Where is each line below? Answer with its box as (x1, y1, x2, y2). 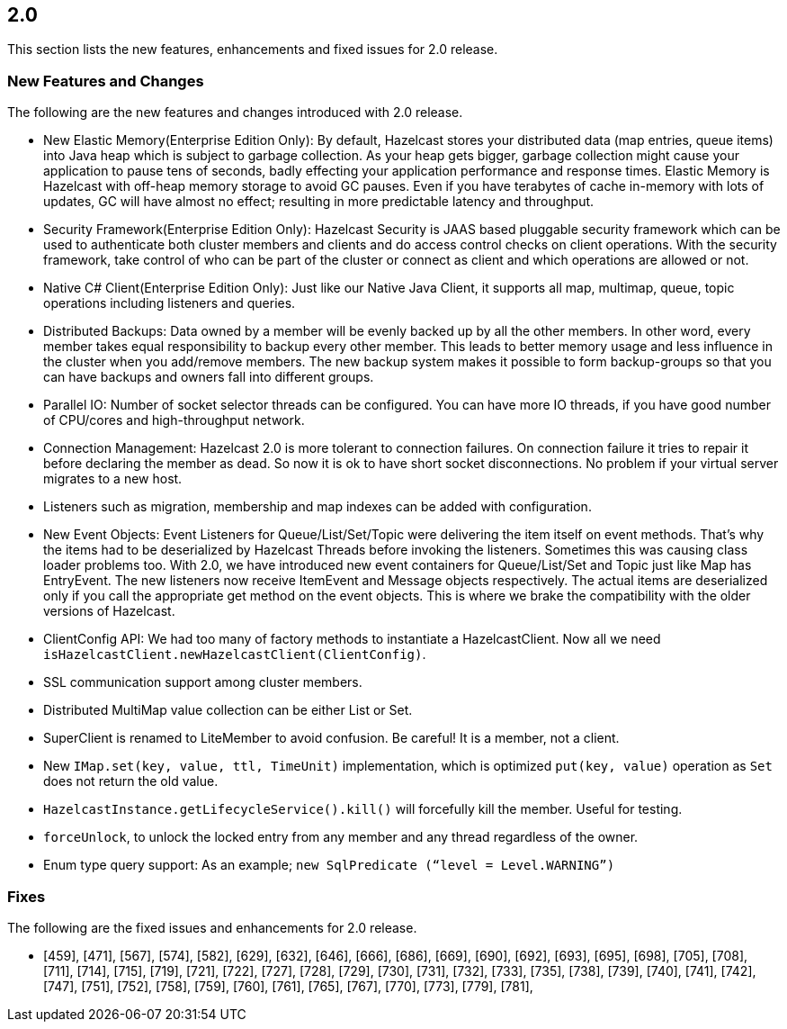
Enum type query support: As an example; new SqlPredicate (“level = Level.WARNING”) (43, 857, 615, 873)
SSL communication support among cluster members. (43, 674, 362, 691)
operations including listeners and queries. (43, 295, 296, 311)
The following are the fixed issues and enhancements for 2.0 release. (7, 919, 417, 935)
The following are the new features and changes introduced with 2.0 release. (7, 104, 463, 121)
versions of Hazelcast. (43, 603, 175, 619)
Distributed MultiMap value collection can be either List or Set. (43, 702, 413, 718)
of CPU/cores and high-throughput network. (43, 412, 305, 429)
